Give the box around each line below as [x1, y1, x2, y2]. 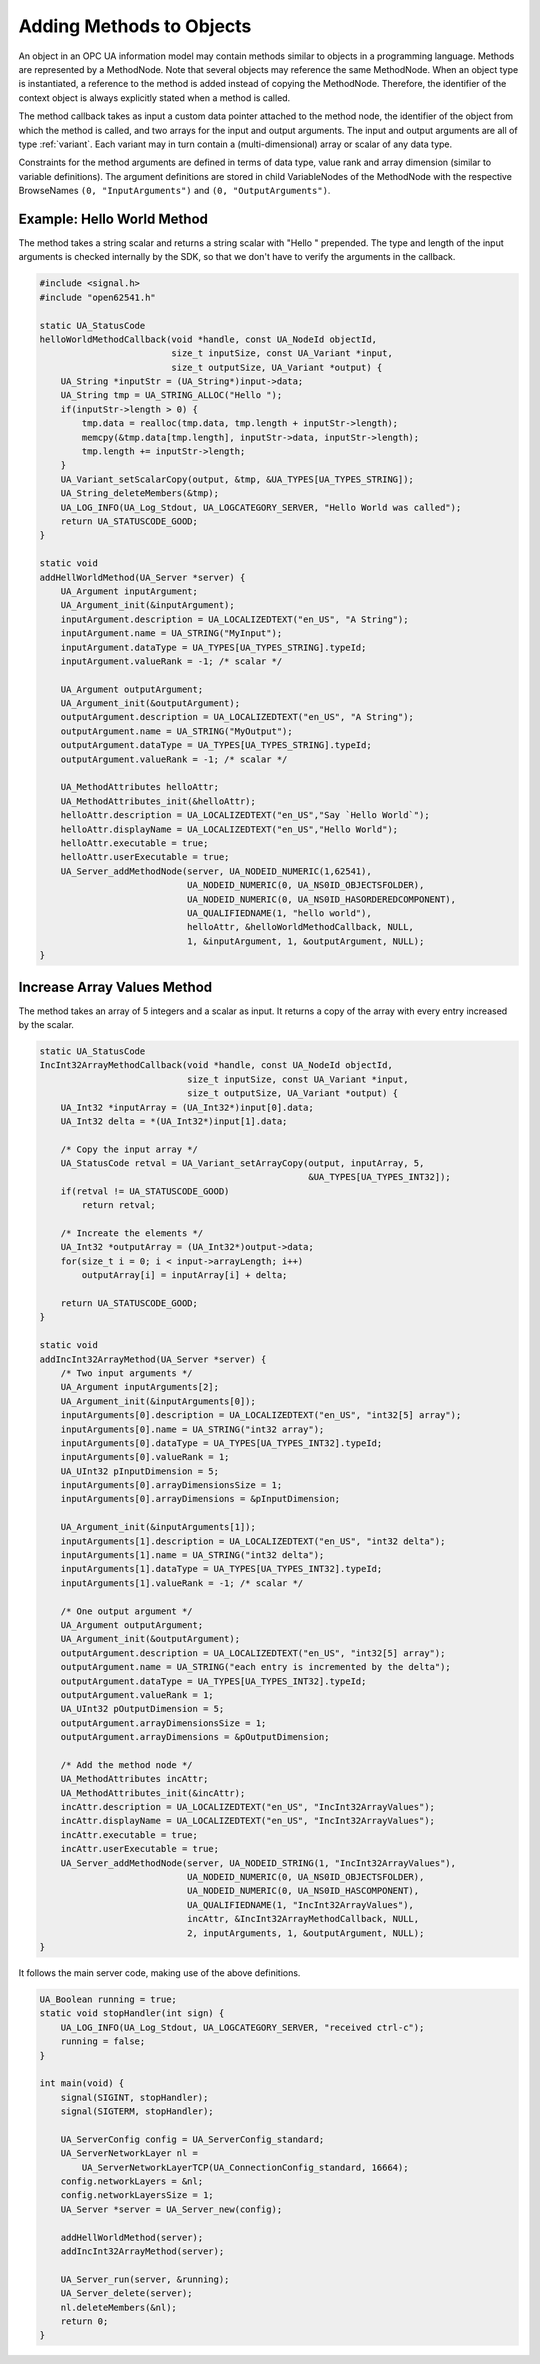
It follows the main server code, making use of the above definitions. [18, 1966, 301, 1979]
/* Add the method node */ [60, 1759, 194, 1770]
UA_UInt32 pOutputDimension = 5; [60, 1703, 225, 1715]
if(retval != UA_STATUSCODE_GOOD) [60, 1185, 230, 1197]
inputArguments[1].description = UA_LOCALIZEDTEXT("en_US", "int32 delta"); [60, 1535, 446, 1547]
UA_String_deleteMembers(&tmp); [60, 488, 220, 499]
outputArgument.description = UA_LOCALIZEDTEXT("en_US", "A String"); [60, 711, 415, 723]
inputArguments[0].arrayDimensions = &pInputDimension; [60, 1493, 341, 1505]
